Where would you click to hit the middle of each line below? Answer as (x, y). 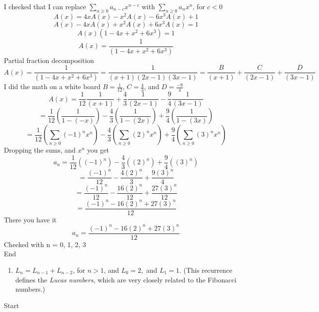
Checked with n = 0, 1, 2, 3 (45, 244)
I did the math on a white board (52, 86)
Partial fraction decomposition (49, 60)
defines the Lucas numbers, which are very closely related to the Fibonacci (126, 279)
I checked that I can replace (45, 6)
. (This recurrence (206, 270)
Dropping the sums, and (40, 150)
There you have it (30, 219)
